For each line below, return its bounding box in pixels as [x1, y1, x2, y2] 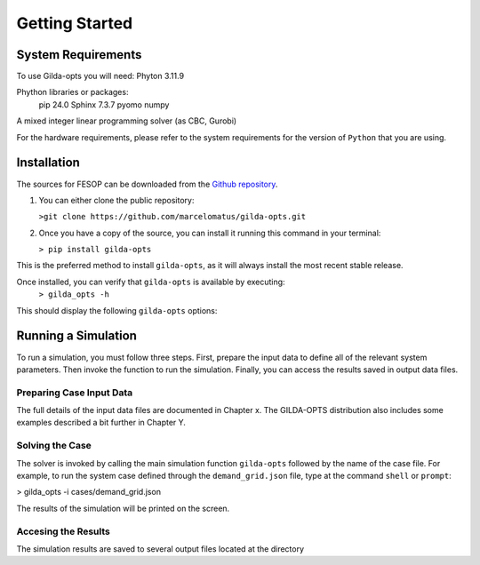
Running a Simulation [16, 329, 138, 344]
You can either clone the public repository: [38, 195, 195, 205]
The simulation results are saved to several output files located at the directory [16, 543, 305, 554]
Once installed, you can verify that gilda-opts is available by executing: [16, 276, 285, 287]
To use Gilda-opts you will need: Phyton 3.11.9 [16, 71, 185, 82]
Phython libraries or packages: [16, 87, 129, 98]
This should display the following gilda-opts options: [16, 305, 218, 315]
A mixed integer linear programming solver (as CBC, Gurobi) [16, 115, 237, 126]
